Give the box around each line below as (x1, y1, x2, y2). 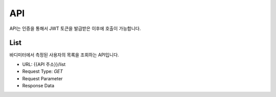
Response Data (22, 83, 55, 89)
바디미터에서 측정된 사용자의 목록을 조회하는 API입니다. (9, 52, 120, 58)
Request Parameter (22, 75, 63, 81)
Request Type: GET (22, 69, 63, 75)
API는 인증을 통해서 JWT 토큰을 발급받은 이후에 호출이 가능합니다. (9, 25, 141, 31)
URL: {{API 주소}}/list (22, 61, 66, 67)
